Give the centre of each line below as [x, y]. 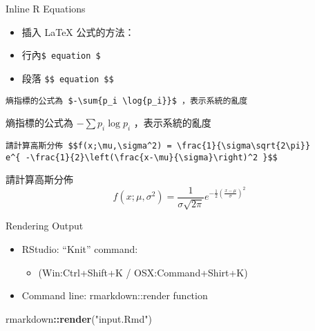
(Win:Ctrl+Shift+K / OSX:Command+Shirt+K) [143, 272]
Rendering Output [45, 226]
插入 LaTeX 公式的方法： [78, 31]
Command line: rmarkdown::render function [115, 295]
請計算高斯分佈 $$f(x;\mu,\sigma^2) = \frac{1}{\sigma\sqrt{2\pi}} [158, 145]
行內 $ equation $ [61, 55]
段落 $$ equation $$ [68, 78]
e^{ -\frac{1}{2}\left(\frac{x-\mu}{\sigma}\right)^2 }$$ [142, 157]
